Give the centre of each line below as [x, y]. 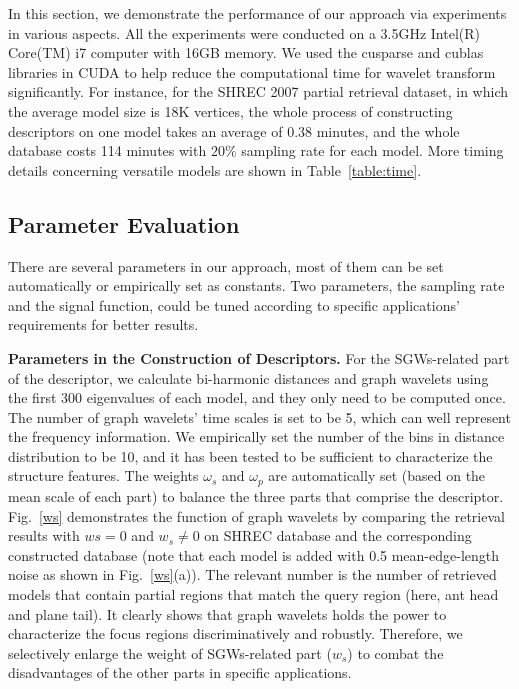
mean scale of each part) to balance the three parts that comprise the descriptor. [256, 495]
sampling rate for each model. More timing [372, 150]
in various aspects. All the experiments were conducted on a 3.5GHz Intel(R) [244, 32]
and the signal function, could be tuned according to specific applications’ [234, 304]
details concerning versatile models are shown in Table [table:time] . [215, 169]
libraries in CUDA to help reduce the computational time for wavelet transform [252, 71]
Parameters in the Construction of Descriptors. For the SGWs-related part [259, 357]
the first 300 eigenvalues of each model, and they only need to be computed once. [257, 397]
